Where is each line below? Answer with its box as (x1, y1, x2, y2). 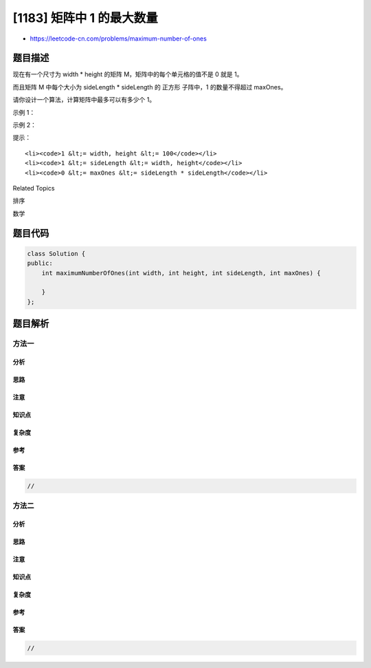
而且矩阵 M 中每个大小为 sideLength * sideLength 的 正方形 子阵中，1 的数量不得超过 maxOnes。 (12, 83, 287, 91)
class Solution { (27, 250, 86, 257)
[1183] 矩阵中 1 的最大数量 (12, 10, 158, 25)
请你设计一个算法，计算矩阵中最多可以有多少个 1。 (12, 96, 156, 104)
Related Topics (12, 184, 55, 192)
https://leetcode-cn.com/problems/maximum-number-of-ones (30, 34, 207, 43)
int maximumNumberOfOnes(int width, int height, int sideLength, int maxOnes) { (41, 269, 321, 277)
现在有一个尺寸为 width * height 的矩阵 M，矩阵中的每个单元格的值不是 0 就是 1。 (12, 70, 243, 78)
